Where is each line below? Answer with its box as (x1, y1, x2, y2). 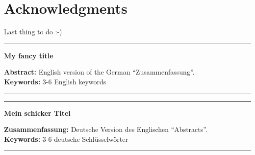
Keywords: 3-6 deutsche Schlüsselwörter (4, 133, 128, 144)
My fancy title (4, 50, 53, 60)
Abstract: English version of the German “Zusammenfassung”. (4, 67, 195, 77)
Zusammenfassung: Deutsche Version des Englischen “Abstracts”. (4, 124, 207, 134)
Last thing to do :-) (4, 26, 62, 37)
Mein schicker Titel (4, 107, 71, 118)
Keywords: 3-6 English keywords (4, 76, 106, 86)
